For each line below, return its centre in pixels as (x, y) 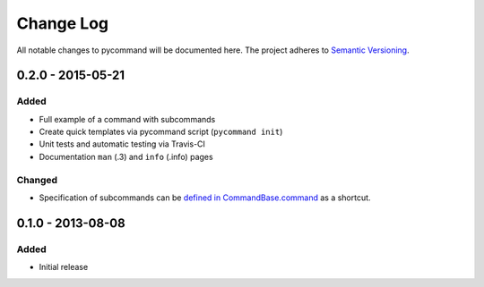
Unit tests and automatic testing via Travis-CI (122, 144)
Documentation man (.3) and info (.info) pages (126, 156)
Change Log (63, 23)
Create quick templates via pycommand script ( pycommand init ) (161, 132)
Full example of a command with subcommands (127, 119)
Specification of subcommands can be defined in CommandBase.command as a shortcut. (205, 198)
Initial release (64, 267)
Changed (37, 180)
